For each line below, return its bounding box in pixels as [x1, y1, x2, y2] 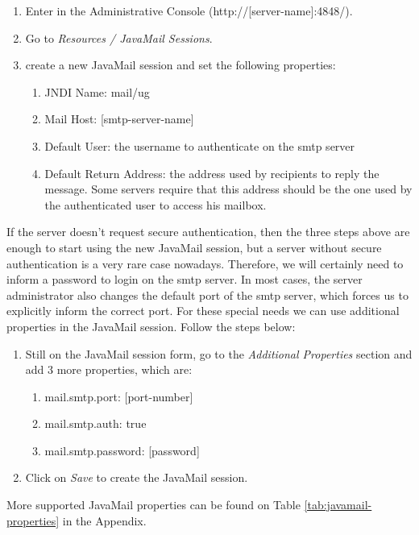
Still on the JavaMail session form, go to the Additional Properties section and [25, 345, 413, 362]
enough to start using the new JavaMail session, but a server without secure [6, 238, 382, 255]
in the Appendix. [62, 512, 147, 529]
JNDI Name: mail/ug [44, 83, 150, 100]
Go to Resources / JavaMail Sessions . [25, 29, 213, 46]
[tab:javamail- [304, 496, 372, 513]
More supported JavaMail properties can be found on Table [6, 496, 301, 513]
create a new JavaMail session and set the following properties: [25, 56, 336, 73]
